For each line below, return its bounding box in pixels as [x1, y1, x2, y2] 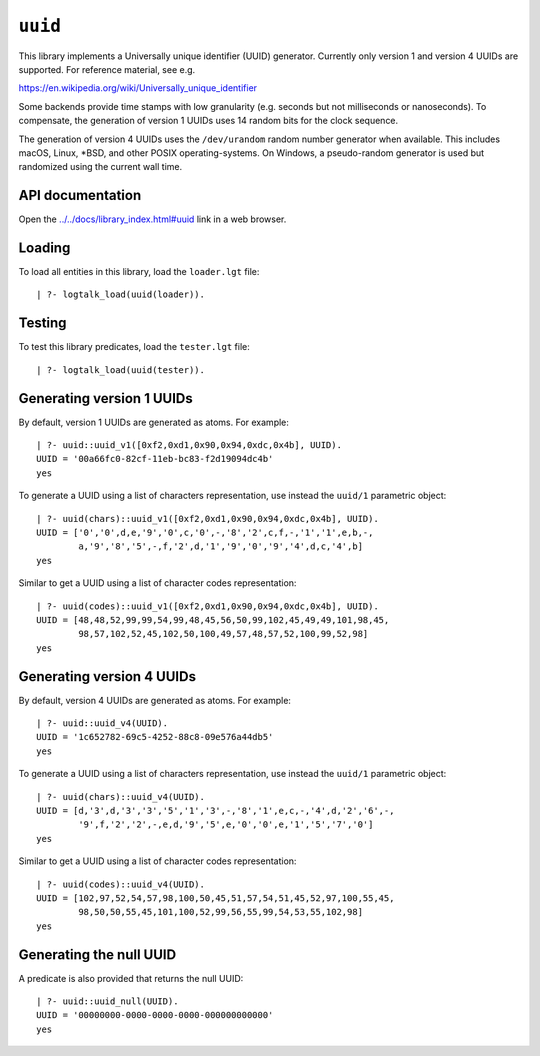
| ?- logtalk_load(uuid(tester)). [36, 364, 205, 375]
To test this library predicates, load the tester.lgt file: [18, 341, 250, 353]
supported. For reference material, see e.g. [18, 63, 196, 75]
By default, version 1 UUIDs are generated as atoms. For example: [18, 416, 290, 428]
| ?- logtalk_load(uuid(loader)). [36, 289, 205, 300]
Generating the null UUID [18, 946, 177, 963]
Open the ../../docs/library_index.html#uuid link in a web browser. [18, 213, 287, 225]
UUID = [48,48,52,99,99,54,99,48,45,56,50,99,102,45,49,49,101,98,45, [36, 614, 390, 625]
